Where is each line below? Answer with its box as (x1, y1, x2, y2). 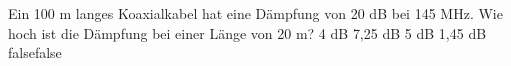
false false (8, 42, 62, 63)
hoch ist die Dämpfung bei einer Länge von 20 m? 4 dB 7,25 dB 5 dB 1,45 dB (8, 22, 487, 43)
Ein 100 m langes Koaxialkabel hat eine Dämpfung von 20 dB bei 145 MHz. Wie (8, 3, 503, 23)
